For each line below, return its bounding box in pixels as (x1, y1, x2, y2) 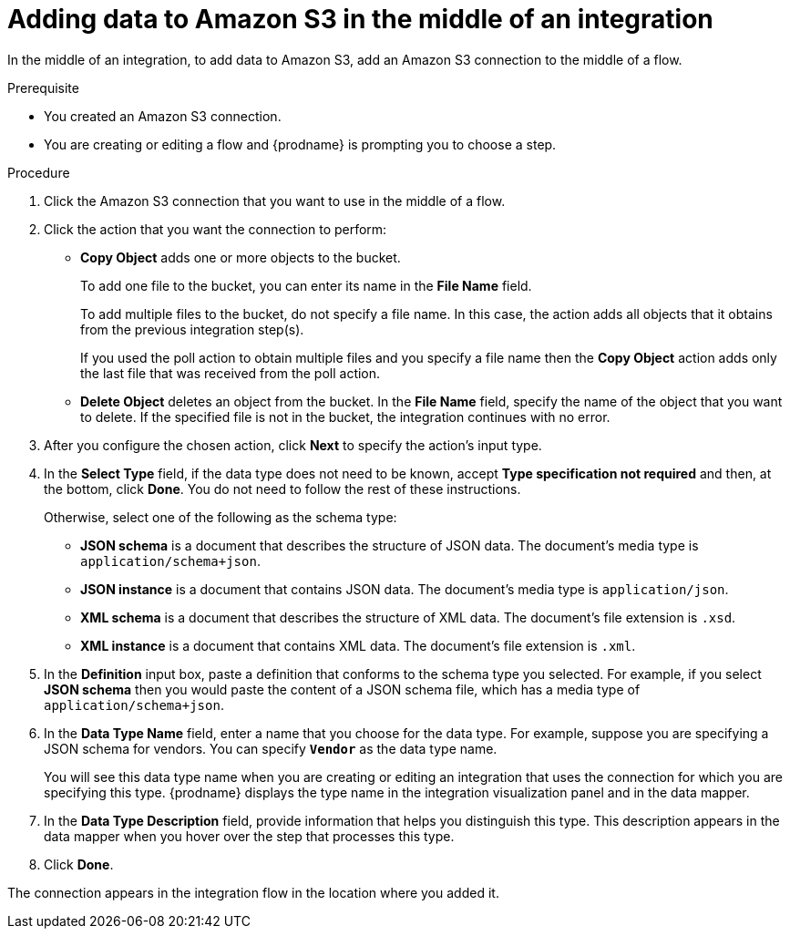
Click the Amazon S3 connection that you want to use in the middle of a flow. (44, 192, 506, 209)
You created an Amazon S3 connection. (44, 108, 282, 124)
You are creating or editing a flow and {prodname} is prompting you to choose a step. (44, 136, 557, 152)
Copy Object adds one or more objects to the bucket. (80, 249, 401, 265)
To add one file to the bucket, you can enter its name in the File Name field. (80, 277, 532, 293)
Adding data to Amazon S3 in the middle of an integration (7, 4, 713, 35)
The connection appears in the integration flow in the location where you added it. (7, 884, 499, 900)
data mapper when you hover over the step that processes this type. (44, 828, 455, 844)
